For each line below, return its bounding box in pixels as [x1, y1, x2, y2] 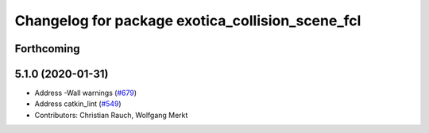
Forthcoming [14, 42, 80, 55]
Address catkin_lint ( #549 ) [34, 99, 122, 108]
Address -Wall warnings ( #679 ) [34, 88, 137, 98]
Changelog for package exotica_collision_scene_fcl [14, 12, 361, 29]
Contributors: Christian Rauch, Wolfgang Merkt [34, 110, 188, 120]
